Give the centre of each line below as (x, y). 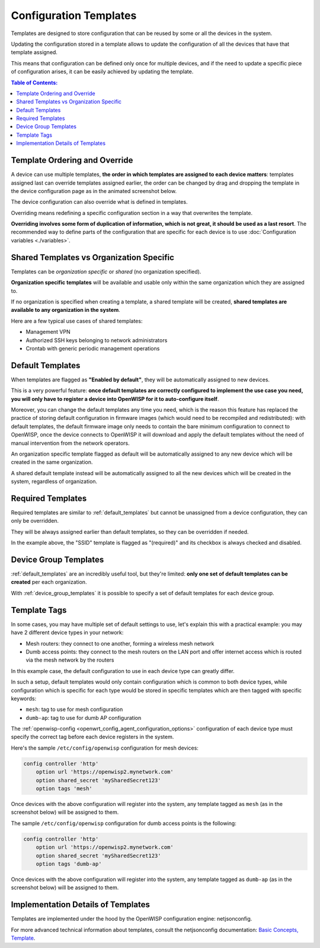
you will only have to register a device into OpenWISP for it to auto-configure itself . (115, 399)
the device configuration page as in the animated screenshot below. (94, 191)
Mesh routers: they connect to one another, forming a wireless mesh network (120, 643)
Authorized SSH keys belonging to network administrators (97, 340)
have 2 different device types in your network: (67, 633)
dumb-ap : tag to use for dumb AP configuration (84, 718)
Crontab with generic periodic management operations (93, 348)
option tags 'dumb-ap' (69, 864)
